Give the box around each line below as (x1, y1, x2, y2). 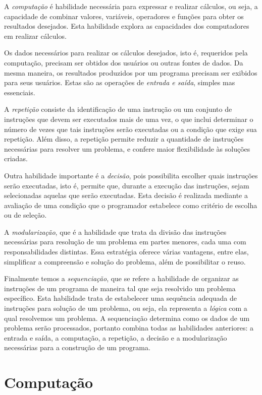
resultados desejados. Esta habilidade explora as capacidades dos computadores (4, 21, 249, 31)
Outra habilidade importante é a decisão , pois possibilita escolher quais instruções (4, 170, 258, 180)
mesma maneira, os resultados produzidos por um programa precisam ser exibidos (4, 67, 257, 78)
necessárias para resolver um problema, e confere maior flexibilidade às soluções (4, 143, 250, 154)
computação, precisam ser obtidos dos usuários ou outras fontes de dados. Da (4, 57, 243, 68)
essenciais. (4, 87, 35, 97)
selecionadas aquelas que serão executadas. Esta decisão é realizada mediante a (4, 190, 248, 201)
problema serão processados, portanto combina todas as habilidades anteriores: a (4, 322, 253, 333)
